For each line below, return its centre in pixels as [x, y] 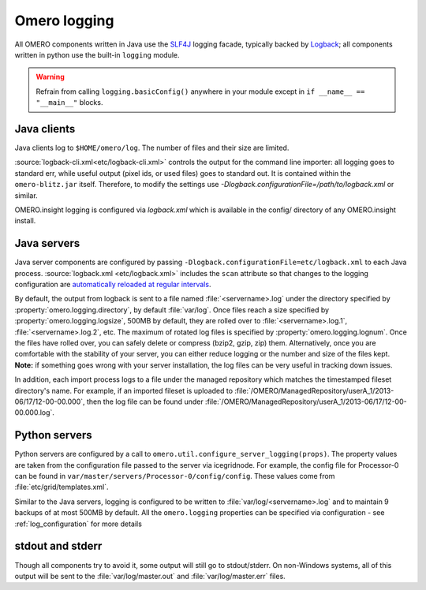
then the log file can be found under [145, 401]
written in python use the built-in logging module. [97, 54]
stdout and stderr [58, 546]
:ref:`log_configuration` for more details [78, 524]
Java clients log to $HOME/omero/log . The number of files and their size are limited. [152, 148]
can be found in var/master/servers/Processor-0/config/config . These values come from [175, 476]
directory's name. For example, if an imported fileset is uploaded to [123, 390]
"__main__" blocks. [69, 103]
